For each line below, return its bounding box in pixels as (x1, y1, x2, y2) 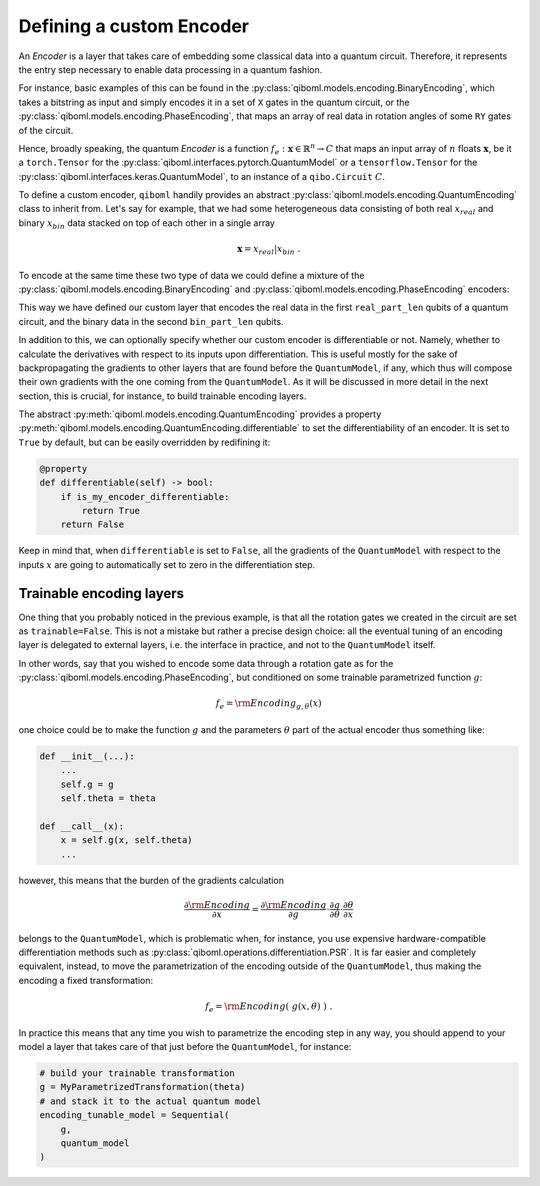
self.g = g (60, 778, 114, 790)
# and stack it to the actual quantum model (39, 1095, 262, 1107)
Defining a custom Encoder (18, 15, 250, 37)
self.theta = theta (60, 793, 157, 804)
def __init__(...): (39, 750, 135, 762)
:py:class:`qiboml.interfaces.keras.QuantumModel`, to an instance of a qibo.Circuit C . (18, 170, 385, 182)
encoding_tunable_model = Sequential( (39, 1110, 230, 1121)
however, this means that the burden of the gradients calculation (18, 874, 285, 886)
